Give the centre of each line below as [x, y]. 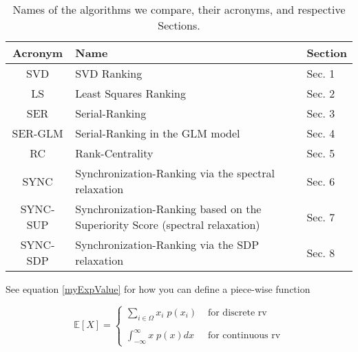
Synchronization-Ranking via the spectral [175, 173]
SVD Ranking [109, 73]
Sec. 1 [321, 73]
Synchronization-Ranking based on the [168, 209]
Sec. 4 [321, 133]
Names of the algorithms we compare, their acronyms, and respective [179, 9]
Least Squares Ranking [130, 93]
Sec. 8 [321, 252]
